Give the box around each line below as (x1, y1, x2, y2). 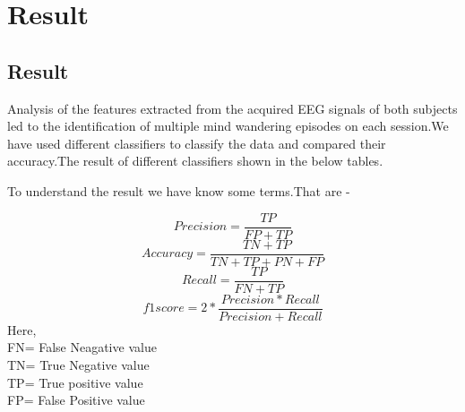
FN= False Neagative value (7, 338, 157, 356)
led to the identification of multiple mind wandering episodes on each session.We (7, 116, 449, 135)
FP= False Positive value (7, 391, 145, 409)
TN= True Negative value (7, 355, 150, 373)
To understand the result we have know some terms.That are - (7, 181, 350, 200)
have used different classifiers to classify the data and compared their (7, 133, 386, 152)
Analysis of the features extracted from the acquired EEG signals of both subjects (7, 99, 458, 117)
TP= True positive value (7, 373, 143, 391)
